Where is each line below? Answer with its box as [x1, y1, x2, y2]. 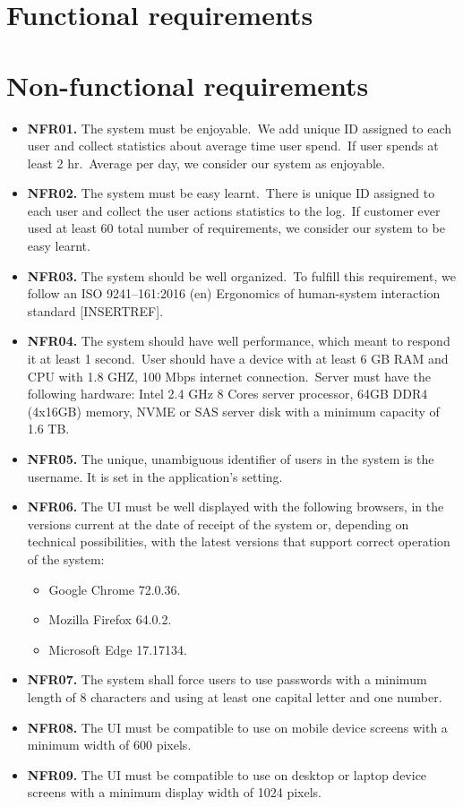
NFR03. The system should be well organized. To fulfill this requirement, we [27, 266, 456, 285]
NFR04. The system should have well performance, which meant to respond [27, 331, 450, 350]
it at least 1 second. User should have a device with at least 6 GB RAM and [27, 349, 449, 368]
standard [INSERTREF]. [27, 301, 164, 320]
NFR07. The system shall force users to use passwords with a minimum [27, 670, 427, 689]
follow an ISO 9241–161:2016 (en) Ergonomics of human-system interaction [27, 284, 441, 303]
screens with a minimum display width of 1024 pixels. [27, 783, 322, 802]
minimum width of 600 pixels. [27, 735, 192, 754]
